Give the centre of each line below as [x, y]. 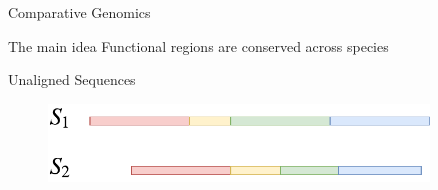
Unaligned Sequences [72, 79]
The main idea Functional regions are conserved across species [198, 45]
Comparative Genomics [79, 12]
